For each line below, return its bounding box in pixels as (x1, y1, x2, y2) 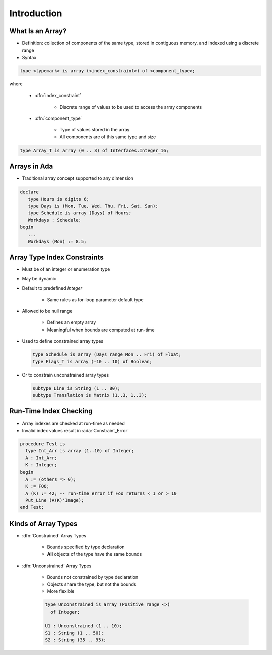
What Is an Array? (9, 27, 67, 35)
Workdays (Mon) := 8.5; (28, 238, 87, 244)
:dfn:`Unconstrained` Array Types (22, 563, 92, 569)
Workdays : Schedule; (28, 217, 82, 223)
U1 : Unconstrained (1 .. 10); (45, 623, 123, 629)
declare (20, 189, 39, 195)
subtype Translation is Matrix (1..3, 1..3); (32, 392, 147, 398)
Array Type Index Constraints (9, 253, 104, 262)
